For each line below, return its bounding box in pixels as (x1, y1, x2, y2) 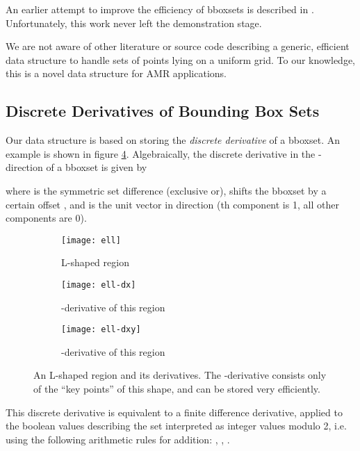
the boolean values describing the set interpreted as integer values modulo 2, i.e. (6, 418, 347, 433)
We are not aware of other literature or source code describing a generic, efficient (6, 39, 350, 54)
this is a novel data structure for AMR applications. (6, 66, 227, 81)
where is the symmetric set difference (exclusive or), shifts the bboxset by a (6, 183, 327, 197)
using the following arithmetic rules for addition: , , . (6, 432, 230, 446)
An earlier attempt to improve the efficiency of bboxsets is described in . (6, 2, 314, 16)
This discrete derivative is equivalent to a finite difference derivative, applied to (6, 404, 343, 419)
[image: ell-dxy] (61, 325, 141, 335)
